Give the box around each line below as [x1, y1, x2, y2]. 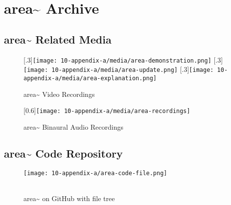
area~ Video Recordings [23, 89, 95, 99]
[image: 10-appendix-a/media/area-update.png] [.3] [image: [23, 64, 214, 74]
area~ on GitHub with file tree [23, 193, 115, 203]
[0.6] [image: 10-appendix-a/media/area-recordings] [23, 105, 190, 115]
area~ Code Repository [4, 145, 123, 160]
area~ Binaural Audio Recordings [23, 121, 123, 132]
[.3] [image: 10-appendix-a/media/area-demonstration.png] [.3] [23, 54, 223, 65]
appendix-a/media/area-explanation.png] [23, 74, 157, 82]
